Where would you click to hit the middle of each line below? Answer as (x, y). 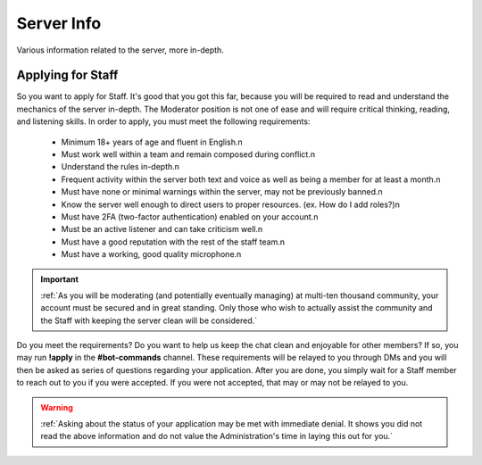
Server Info (59, 23)
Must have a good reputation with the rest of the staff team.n (173, 242)
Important (60, 279)
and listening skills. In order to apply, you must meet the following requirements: (163, 121)
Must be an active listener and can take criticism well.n (162, 229)
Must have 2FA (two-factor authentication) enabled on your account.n (190, 216)
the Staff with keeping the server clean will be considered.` (149, 320)
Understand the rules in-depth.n (120, 167)
